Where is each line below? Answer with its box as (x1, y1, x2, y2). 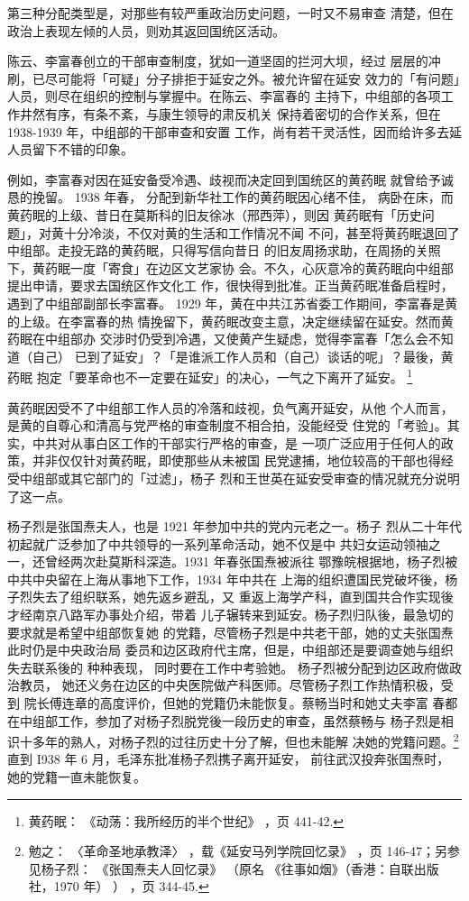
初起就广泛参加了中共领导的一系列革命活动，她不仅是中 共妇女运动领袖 (7, 534, 428, 553)
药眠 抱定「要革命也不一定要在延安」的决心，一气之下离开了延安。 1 (7, 365, 413, 386)
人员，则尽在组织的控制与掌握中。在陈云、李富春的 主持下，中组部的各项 (7, 87, 441, 106)
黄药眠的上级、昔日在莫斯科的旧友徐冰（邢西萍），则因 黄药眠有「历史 (7, 205, 422, 224)
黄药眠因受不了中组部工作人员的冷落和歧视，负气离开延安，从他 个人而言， (7, 398, 454, 417)
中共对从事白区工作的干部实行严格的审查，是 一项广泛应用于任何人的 (32, 433, 441, 452)
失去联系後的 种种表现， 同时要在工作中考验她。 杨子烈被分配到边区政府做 (7, 657, 449, 676)
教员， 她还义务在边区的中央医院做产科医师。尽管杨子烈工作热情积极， (19, 676, 441, 694)
